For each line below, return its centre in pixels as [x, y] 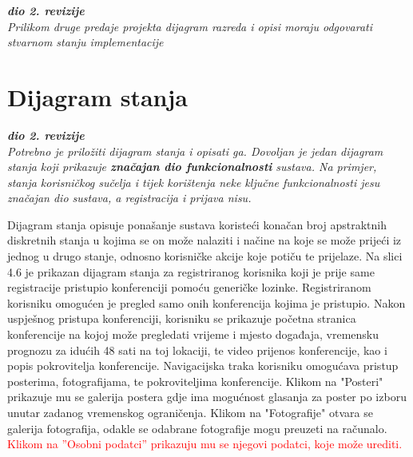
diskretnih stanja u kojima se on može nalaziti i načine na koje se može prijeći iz [205, 240]
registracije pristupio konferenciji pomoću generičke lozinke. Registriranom [189, 287]
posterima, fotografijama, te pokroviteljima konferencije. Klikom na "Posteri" [195, 381]
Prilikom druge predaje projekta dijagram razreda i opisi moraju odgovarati [190, 26]
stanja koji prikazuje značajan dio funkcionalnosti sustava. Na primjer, [192, 167]
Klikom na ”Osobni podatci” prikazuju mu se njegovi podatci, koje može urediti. [205, 444]
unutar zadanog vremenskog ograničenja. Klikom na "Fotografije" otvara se [190, 412]
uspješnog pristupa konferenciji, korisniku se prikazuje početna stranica [182, 318]
